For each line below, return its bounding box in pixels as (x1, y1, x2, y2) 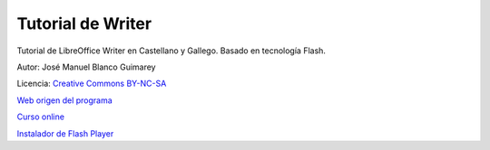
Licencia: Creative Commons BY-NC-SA (16, 78, 167, 89)
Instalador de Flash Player (16, 127, 114, 139)
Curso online (16, 111, 65, 122)
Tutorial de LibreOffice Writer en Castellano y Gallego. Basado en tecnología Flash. (16, 45, 327, 56)
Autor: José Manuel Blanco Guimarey (16, 61, 156, 72)
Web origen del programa (16, 95, 113, 106)
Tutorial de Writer (16, 14, 152, 33)
